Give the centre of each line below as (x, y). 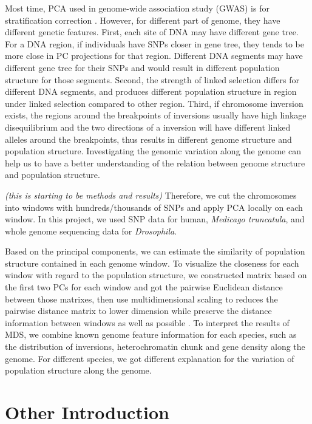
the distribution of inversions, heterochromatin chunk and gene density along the (155, 347)
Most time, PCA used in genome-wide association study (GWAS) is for (137, 8)
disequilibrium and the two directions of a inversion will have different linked (148, 127)
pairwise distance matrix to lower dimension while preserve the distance (138, 311)
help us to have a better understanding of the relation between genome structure (155, 162)
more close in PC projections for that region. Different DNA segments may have (154, 56)
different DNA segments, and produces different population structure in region (151, 91)
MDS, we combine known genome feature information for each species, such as (151, 334)
